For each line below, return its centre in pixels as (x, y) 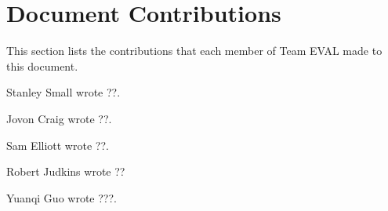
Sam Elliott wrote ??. (58, 145)
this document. (42, 65)
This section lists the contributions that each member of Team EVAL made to (194, 51)
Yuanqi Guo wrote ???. (62, 197)
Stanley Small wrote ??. (63, 92)
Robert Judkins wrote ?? (66, 171)
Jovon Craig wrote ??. (59, 118)
